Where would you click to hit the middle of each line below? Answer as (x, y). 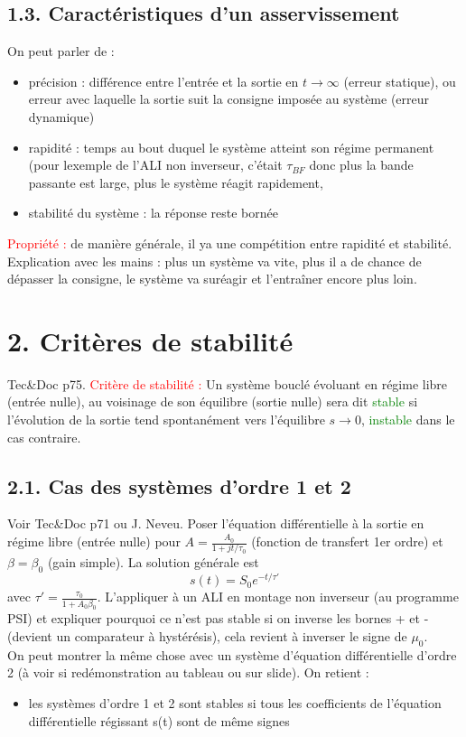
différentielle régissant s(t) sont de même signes (159, 720)
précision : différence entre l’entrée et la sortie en (163, 81)
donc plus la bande (361, 165)
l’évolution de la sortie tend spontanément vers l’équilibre (166, 420)
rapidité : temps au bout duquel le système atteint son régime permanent (231, 147)
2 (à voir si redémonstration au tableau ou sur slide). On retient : (188, 672)
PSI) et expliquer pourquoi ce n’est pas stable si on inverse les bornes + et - (218, 618)
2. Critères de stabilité (150, 340)
